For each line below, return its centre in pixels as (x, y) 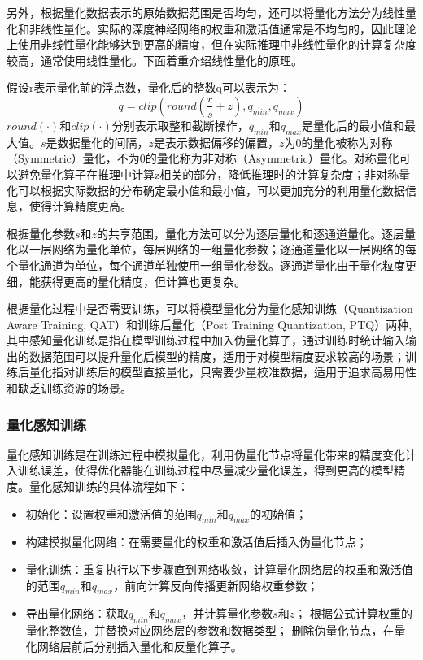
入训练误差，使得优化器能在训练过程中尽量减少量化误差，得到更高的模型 (200, 470)
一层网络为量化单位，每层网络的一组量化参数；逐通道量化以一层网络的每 (222, 249)
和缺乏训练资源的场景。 (69, 388)
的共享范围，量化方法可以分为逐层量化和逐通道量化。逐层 (251, 233)
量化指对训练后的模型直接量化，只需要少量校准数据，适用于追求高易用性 (222, 372)
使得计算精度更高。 (80, 206)
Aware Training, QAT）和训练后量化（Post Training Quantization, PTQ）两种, (209, 324)
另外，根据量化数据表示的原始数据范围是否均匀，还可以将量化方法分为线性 (206, 12)
